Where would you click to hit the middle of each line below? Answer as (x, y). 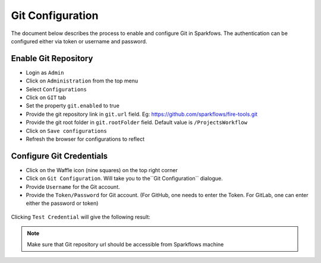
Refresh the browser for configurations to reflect (85, 139)
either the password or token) (62, 203)
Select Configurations (56, 89)
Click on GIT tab (46, 97)
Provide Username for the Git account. (73, 186)
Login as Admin (45, 72)
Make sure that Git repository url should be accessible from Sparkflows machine (125, 244)
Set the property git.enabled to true (73, 106)
